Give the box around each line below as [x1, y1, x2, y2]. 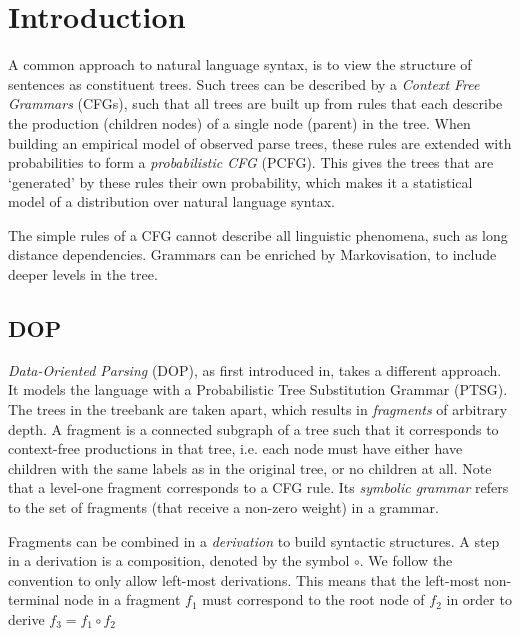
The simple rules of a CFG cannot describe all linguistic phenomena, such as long [8, 224, 508, 245]
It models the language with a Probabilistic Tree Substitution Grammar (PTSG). [8, 379, 508, 400]
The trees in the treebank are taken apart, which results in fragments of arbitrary [8, 399, 508, 420]
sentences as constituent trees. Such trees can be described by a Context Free [8, 73, 480, 94]
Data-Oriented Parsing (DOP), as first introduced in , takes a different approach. [8, 359, 502, 380]
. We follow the [359, 550, 453, 571]
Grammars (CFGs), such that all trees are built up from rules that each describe [8, 93, 503, 114]
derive [8, 608, 45, 629]
